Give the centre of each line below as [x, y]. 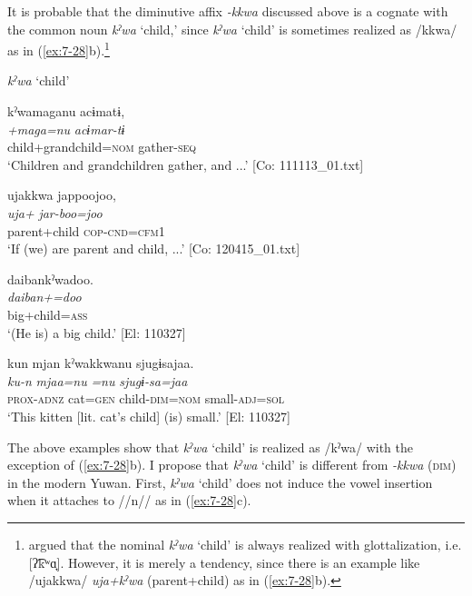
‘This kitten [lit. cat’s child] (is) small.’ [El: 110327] [149, 416]
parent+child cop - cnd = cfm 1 [86, 230]
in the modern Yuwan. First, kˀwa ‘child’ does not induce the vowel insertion [220, 482]
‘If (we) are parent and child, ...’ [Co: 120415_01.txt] [154, 248]
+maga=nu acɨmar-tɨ [66, 129]
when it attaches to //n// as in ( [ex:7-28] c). [129, 500]
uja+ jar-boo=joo [55, 213]
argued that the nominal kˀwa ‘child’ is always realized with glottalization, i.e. [245, 544]
